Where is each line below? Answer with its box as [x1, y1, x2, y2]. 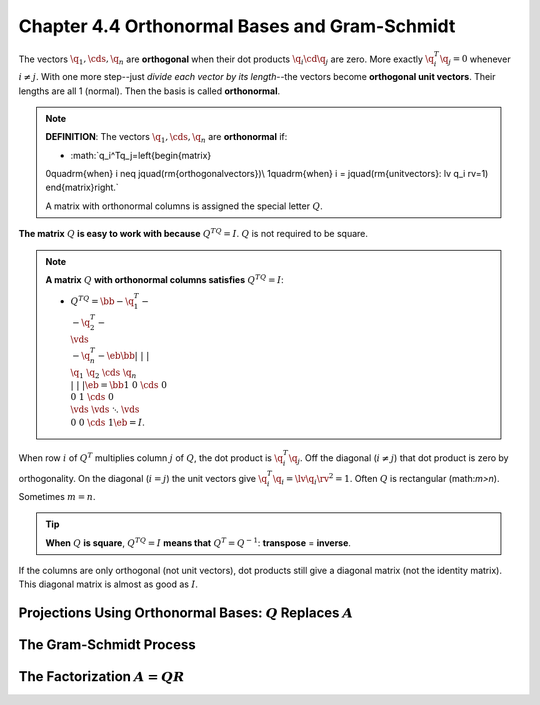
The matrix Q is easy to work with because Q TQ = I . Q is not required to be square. [18, 226, 369, 240]
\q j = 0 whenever [439, 53, 511, 67]
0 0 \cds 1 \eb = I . [70, 416, 145, 429]
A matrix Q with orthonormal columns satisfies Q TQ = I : [45, 273, 284, 286]
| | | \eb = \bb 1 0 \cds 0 [70, 379, 167, 390]
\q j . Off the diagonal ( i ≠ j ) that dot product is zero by [288, 451, 509, 466]
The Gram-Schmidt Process [18, 636, 196, 654]
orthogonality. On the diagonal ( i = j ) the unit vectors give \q [18, 473, 268, 485]
